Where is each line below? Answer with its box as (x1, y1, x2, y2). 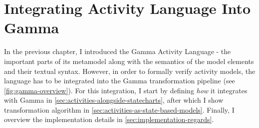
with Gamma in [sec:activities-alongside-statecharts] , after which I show (4, 95, 224, 105)
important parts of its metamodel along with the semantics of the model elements (4, 56, 254, 66)
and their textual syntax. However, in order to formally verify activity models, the (4, 65, 256, 76)
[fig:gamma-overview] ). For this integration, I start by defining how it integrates (4, 85, 248, 95)
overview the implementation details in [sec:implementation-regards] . (4, 114, 214, 125)
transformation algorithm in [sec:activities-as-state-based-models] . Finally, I (4, 104, 235, 115)
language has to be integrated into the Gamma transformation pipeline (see (4, 75, 235, 86)
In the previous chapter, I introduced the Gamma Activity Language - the (4, 46, 231, 57)
